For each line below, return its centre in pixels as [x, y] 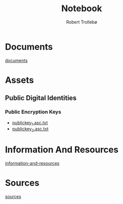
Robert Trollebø [82, 22]
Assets [19, 80]
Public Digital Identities [41, 98]
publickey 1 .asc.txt [30, 123]
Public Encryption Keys [33, 112]
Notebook [82, 9]
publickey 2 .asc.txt [30, 130]
